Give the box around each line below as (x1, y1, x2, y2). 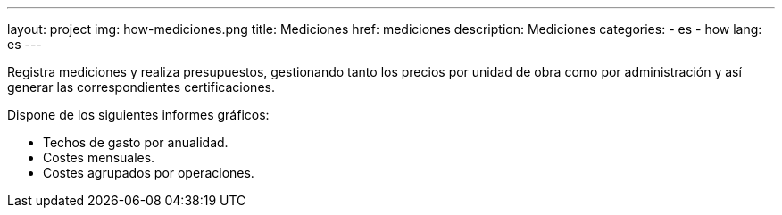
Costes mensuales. (43, 150, 155, 165)
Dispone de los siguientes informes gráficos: (7, 107, 270, 122)
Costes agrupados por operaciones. (43, 165, 254, 180)
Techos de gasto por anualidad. (43, 135, 229, 150)
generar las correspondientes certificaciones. (7, 79, 275, 95)
